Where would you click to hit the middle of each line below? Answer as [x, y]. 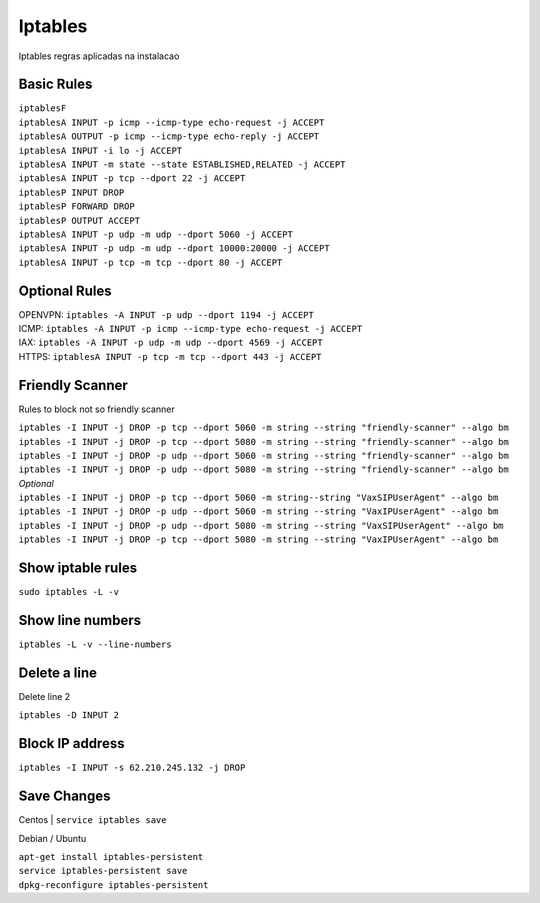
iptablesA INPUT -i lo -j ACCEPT [100, 150]
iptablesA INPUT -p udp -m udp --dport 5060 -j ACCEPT [156, 234]
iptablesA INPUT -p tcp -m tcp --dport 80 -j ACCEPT [150, 262]
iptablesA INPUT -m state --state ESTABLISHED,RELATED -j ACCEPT [182, 164]
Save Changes [64, 796]
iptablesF [42, 108]
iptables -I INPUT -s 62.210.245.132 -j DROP [132, 768]
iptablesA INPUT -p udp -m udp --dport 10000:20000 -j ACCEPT [174, 248]
